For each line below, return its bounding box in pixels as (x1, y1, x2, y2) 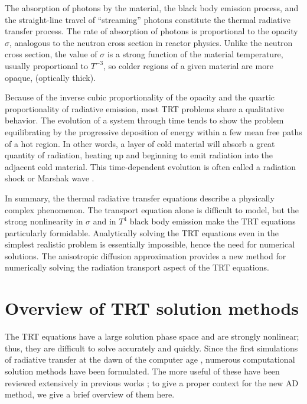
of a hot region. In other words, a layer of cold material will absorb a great (5, 137, 275, 149)
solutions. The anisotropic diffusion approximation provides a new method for (5, 249, 286, 262)
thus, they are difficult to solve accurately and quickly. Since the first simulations (5, 341, 298, 354)
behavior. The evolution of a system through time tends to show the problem (5, 114, 284, 126)
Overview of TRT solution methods (5, 296, 299, 320)
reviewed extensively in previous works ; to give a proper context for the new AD (5, 376, 299, 389)
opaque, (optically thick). (5, 71, 96, 83)
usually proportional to (5, 59, 88, 71)
